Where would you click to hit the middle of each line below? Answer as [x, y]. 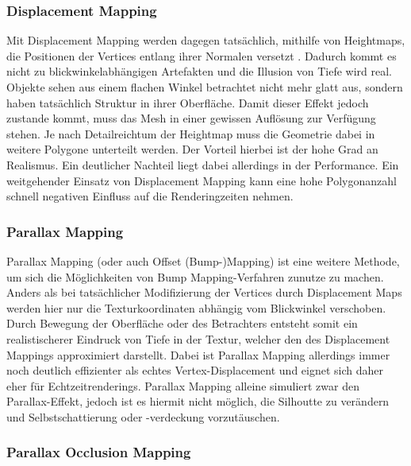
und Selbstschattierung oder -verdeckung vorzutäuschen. [143, 416]
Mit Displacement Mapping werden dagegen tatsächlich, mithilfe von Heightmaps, [206, 40]
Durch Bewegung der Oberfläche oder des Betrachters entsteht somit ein [182, 323]
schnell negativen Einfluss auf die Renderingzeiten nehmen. [150, 196]
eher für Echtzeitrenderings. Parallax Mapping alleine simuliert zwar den [183, 385]
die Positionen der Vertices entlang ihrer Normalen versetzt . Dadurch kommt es [202, 55]
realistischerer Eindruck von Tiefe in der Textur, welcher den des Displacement [198, 338]
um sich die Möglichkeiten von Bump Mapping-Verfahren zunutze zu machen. [195, 276]
